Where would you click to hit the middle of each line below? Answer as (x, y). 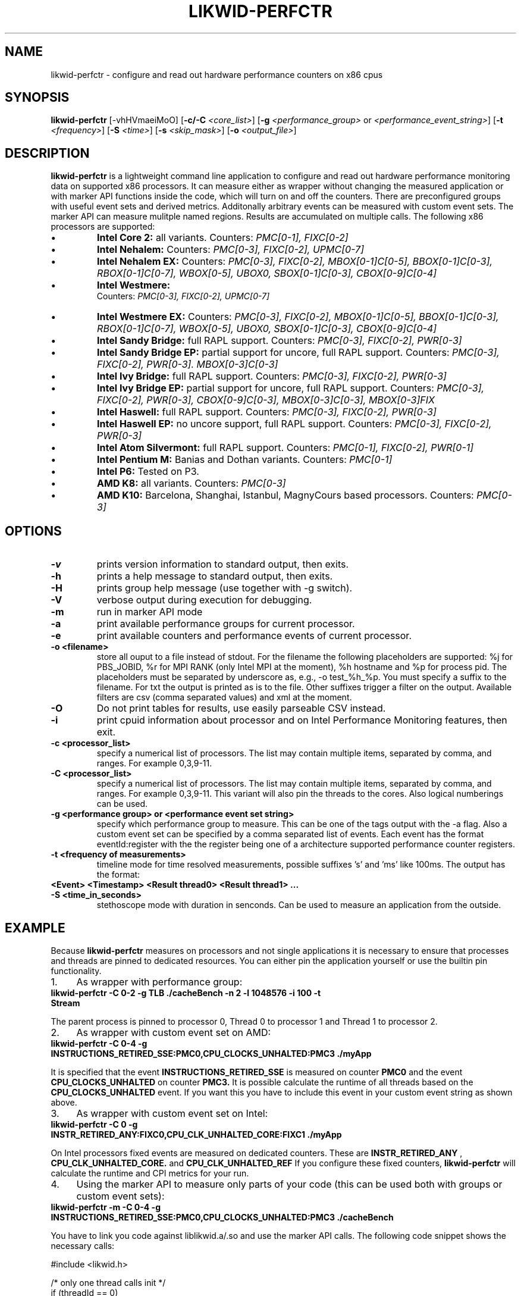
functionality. (76, 971)
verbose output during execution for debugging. (204, 600)
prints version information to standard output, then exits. (223, 564)
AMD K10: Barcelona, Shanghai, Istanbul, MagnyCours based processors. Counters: (285, 495)
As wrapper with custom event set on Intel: (172, 1113)
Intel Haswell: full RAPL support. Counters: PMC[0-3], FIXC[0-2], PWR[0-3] (267, 412)
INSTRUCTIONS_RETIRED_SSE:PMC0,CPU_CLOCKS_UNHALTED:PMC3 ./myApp (211, 1053)
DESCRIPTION (47, 153)
